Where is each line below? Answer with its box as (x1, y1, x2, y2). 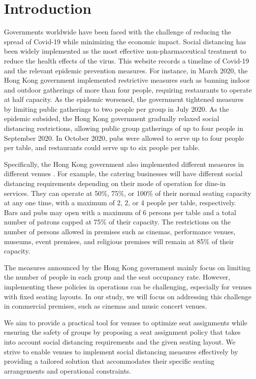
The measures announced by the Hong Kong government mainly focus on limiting (4, 262, 251, 272)
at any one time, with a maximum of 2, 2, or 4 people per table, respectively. (4, 197, 236, 208)
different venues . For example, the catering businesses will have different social (4, 168, 243, 179)
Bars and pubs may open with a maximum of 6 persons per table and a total (4, 207, 236, 217)
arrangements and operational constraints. (4, 365, 131, 376)
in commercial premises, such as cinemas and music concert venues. (4, 301, 207, 311)
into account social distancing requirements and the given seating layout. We (4, 336, 236, 347)
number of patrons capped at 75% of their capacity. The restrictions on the (4, 217, 231, 227)
